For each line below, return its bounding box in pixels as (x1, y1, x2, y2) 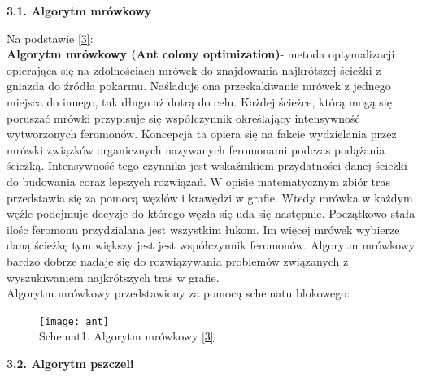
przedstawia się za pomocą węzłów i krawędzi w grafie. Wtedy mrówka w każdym (7, 188, 413, 206)
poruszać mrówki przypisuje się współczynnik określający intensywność (7, 109, 360, 126)
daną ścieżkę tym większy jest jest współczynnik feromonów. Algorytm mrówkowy (7, 236, 415, 253)
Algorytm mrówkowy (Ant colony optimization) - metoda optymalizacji (7, 45, 395, 63)
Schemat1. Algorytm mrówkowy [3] (39, 327, 214, 344)
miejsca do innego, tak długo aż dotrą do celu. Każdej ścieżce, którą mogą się (7, 93, 392, 110)
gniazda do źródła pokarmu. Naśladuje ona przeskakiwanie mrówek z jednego (7, 77, 391, 94)
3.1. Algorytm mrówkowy (7, 2, 152, 19)
